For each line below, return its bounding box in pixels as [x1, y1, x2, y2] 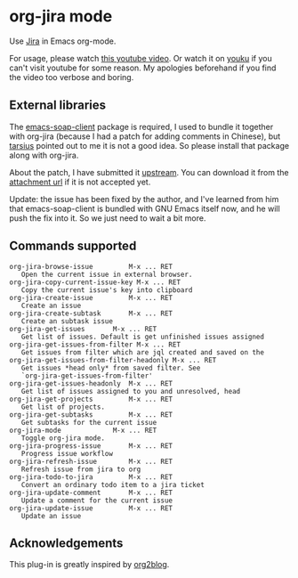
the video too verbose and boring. [9, 71, 134, 82]
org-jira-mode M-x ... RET [9, 426, 157, 435]
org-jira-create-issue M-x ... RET [9, 293, 173, 302]
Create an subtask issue [20, 316, 114, 326]
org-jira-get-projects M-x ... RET [9, 395, 173, 403]
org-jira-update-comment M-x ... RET [9, 488, 173, 497]
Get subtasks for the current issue [20, 418, 157, 427]
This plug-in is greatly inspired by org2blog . [9, 559, 170, 570]
